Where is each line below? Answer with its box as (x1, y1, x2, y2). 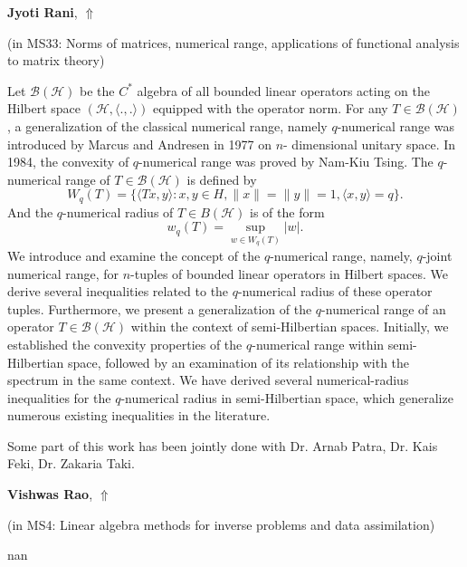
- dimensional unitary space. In (283, 134, 456, 153)
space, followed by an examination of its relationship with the (67, 352, 410, 371)
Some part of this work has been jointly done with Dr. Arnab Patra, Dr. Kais (7, 436, 438, 455)
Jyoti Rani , (7, 3, 78, 21)
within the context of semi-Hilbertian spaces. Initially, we (130, 317, 449, 336)
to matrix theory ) (7, 51, 105, 70)
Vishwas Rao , (7, 485, 93, 504)
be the (80, 81, 115, 100)
